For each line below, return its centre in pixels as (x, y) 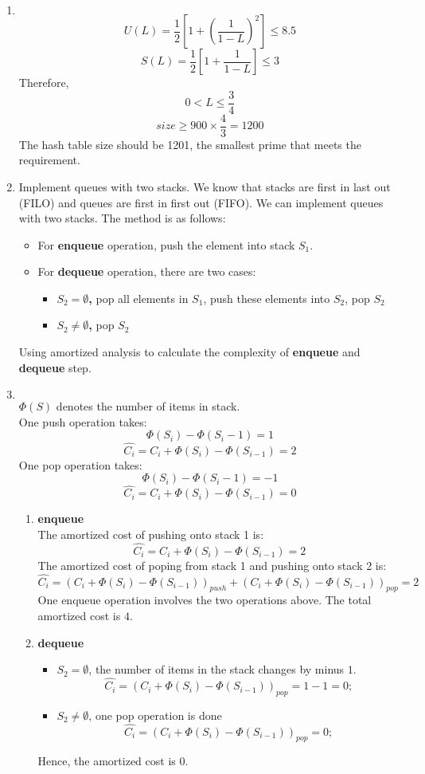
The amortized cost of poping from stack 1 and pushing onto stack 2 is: (212, 565)
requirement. (49, 160)
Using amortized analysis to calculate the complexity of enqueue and (189, 352)
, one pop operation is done (155, 715)
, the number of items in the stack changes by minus (216, 669)
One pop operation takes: (80, 464)
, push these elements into (267, 298)
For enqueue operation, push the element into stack (166, 244)
